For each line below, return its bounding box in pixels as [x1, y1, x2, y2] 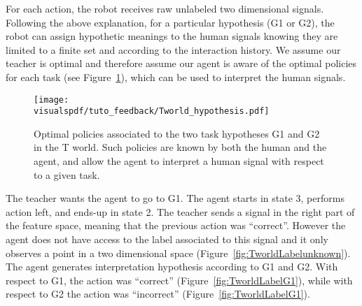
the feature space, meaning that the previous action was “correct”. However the [6, 218, 346, 233]
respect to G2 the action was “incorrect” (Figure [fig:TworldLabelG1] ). [6, 286, 310, 301]
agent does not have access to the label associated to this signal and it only [6, 232, 328, 247]
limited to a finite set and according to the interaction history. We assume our [6, 42, 341, 57]
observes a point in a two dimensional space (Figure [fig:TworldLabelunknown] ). [6, 245, 351, 260]
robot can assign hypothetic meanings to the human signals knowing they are [6, 29, 338, 43]
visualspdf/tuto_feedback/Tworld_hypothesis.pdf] [34, 106, 270, 117]
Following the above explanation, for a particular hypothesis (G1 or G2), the [6, 15, 335, 29]
